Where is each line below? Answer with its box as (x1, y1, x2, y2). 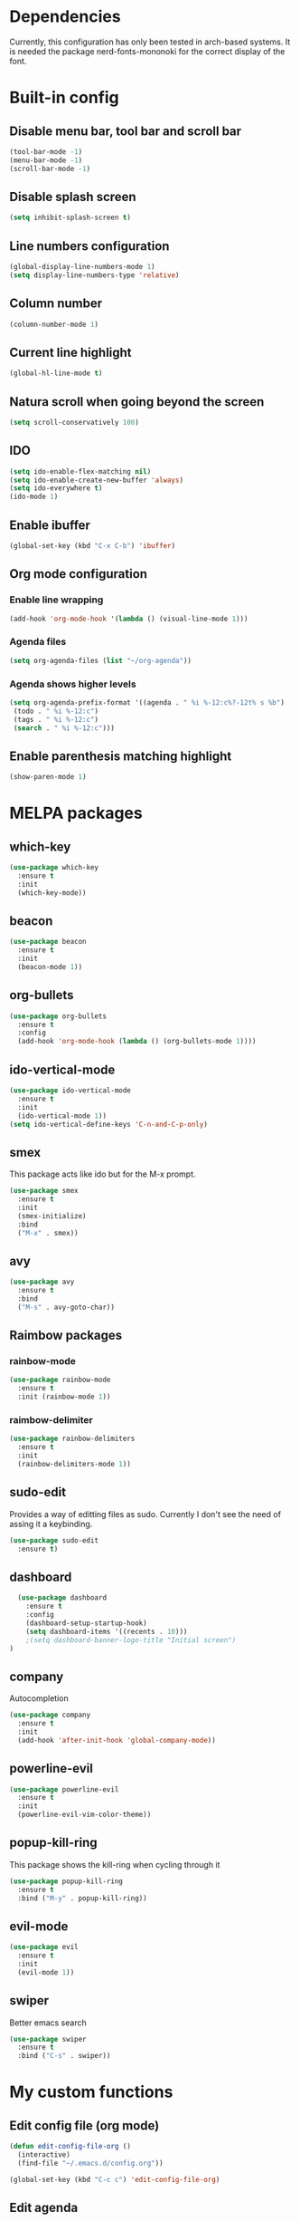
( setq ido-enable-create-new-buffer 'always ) (9, 476, 183, 485)
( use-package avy (9, 1277, 75, 1287)
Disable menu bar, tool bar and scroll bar (9, 123, 242, 139)
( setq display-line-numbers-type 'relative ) (9, 270, 180, 280)
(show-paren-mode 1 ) (9, 773, 88, 782)
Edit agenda (9, 2200, 79, 2216)
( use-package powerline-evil (9, 1784, 119, 1794)
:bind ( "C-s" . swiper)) (17, 2052, 111, 2061)
